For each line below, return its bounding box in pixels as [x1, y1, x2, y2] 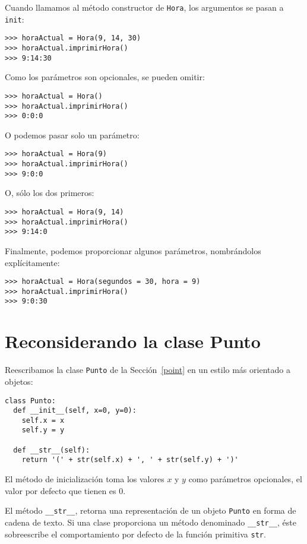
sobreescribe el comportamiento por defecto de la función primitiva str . [5, 527, 266, 540]
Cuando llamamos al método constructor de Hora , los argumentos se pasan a [5, 1, 284, 13]
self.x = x [21, 416, 65, 425]
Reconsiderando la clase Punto [5, 329, 261, 353]
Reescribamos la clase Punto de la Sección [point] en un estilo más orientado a [5, 363, 290, 376]
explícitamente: [5, 256, 60, 268]
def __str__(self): [13, 445, 90, 454]
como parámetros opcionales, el [188, 473, 302, 485]
